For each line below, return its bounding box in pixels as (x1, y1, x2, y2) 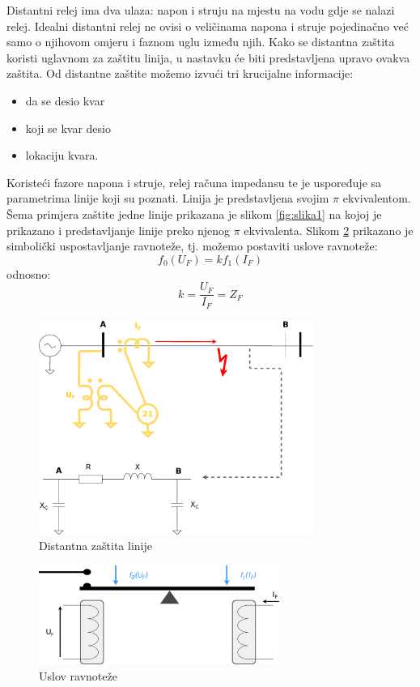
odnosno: (6, 265, 51, 282)
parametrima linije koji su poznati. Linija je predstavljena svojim (6, 190, 329, 207)
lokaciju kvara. (25, 147, 99, 164)
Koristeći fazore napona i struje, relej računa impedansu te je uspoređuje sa (6, 173, 382, 190)
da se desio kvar (25, 92, 105, 109)
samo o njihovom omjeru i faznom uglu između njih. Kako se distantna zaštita (6, 33, 395, 50)
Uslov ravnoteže (39, 667, 117, 684)
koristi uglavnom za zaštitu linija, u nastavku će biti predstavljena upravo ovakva (6, 49, 410, 66)
